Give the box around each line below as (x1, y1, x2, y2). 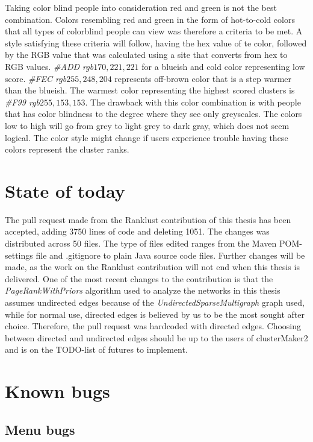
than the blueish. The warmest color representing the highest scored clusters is (5, 84, 295, 96)
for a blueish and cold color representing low (141, 60, 305, 72)
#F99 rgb (5, 95, 40, 108)
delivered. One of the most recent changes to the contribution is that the (5, 272, 273, 285)
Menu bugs (5, 420, 75, 438)
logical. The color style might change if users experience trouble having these (5, 131, 288, 144)
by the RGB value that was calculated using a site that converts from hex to (5, 48, 288, 61)
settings (5, 248, 33, 261)
